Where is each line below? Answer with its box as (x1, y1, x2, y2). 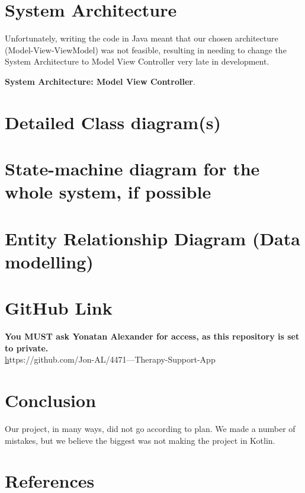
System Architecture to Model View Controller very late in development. (5, 55, 269, 68)
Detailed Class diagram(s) (5, 110, 221, 134)
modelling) (5, 249, 94, 273)
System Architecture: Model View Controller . (5, 75, 195, 87)
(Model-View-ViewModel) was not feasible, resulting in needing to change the (5, 43, 287, 56)
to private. (5, 341, 49, 354)
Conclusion (5, 388, 97, 412)
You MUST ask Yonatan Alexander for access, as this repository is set (5, 330, 300, 342)
